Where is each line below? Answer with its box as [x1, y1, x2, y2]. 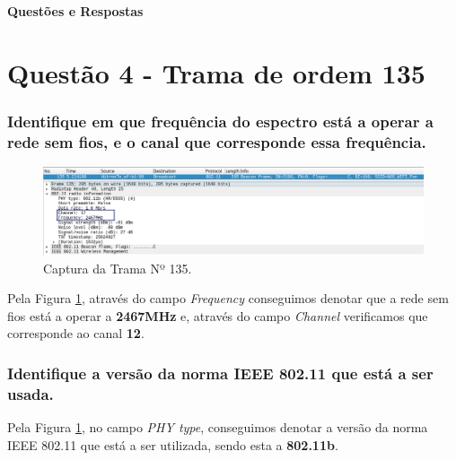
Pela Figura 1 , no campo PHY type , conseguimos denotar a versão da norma [7, 418, 428, 437]
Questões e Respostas [7, 2, 144, 20]
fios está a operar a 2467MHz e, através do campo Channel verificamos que [7, 306, 428, 325]
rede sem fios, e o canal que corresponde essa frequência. [7, 130, 426, 152]
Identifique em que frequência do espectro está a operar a [7, 109, 434, 132]
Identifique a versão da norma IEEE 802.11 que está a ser [7, 361, 434, 384]
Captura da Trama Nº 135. [43, 258, 192, 277]
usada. [7, 382, 54, 404]
